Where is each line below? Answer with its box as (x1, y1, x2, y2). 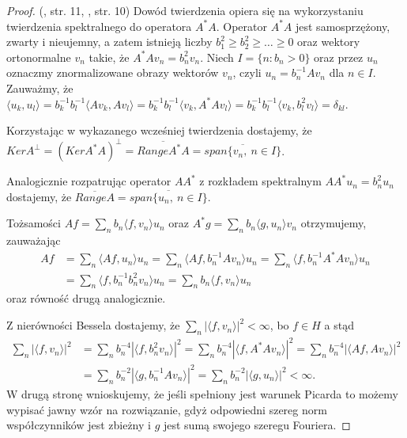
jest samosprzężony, (295, 17, 390, 34)
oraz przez (314, 48, 364, 65)
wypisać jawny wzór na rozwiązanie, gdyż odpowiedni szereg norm (6, 401, 327, 417)
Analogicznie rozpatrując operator (6, 173, 171, 189)
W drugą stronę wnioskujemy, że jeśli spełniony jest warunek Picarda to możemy (6, 385, 398, 402)
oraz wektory (297, 33, 360, 50)
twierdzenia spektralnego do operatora (6, 17, 192, 34)
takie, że (89, 48, 130, 65)
